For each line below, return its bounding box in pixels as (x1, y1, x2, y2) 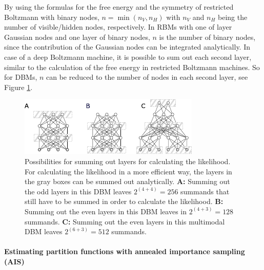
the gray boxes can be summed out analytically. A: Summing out (25, 176, 230, 187)
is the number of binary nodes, (159, 31, 256, 42)
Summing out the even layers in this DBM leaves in (25, 206, 187, 216)
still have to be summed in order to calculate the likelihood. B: (25, 196, 224, 207)
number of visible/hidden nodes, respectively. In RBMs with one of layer (4, 21, 232, 32)
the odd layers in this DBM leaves (25, 186, 132, 196)
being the (217, 11, 248, 22)
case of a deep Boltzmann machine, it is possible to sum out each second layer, (4, 51, 252, 62)
